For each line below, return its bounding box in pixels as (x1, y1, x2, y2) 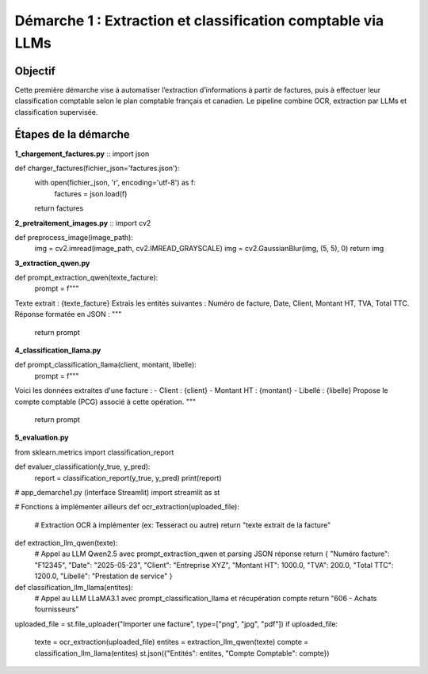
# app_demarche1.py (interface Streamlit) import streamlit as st (14, 487, 220, 497)
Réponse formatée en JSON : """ (14, 310, 122, 319)
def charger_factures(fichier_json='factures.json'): (14, 163, 180, 173)
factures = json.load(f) (54, 188, 128, 198)
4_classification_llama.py (14, 345, 101, 356)
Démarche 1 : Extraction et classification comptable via (14, 12, 384, 29)
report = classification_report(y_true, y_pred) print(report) (34, 473, 222, 482)
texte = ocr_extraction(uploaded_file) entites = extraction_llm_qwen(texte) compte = (34, 638, 309, 647)
